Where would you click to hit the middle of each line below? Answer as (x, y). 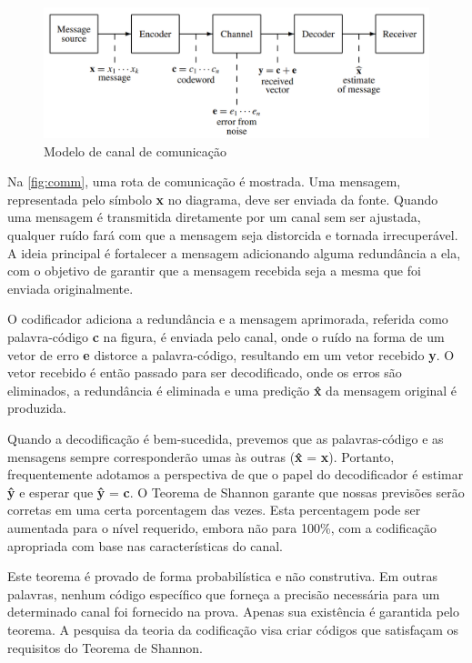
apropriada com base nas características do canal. (146, 545)
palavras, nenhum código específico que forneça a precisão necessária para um (224, 593)
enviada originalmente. (70, 288)
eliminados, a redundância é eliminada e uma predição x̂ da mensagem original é (232, 390)
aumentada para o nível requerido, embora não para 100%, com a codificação (222, 527)
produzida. (37, 408)
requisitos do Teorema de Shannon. (105, 647)
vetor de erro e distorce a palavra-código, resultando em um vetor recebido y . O (231, 354)
